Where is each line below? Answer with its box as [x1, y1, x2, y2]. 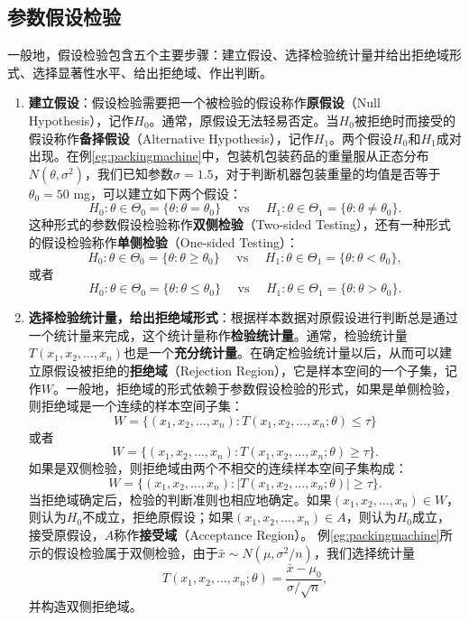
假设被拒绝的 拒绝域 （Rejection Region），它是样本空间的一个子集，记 [53, 360, 458, 379]
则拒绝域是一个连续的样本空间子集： [28, 396, 244, 415]
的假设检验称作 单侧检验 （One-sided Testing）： [28, 232, 299, 251]
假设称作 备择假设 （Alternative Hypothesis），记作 [28, 128, 314, 147]
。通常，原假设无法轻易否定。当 [149, 110, 339, 129]
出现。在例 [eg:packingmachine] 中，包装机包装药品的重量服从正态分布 [28, 146, 429, 165]
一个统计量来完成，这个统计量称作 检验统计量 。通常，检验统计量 [28, 325, 408, 344]
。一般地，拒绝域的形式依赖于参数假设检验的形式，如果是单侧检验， [53, 378, 458, 397]
